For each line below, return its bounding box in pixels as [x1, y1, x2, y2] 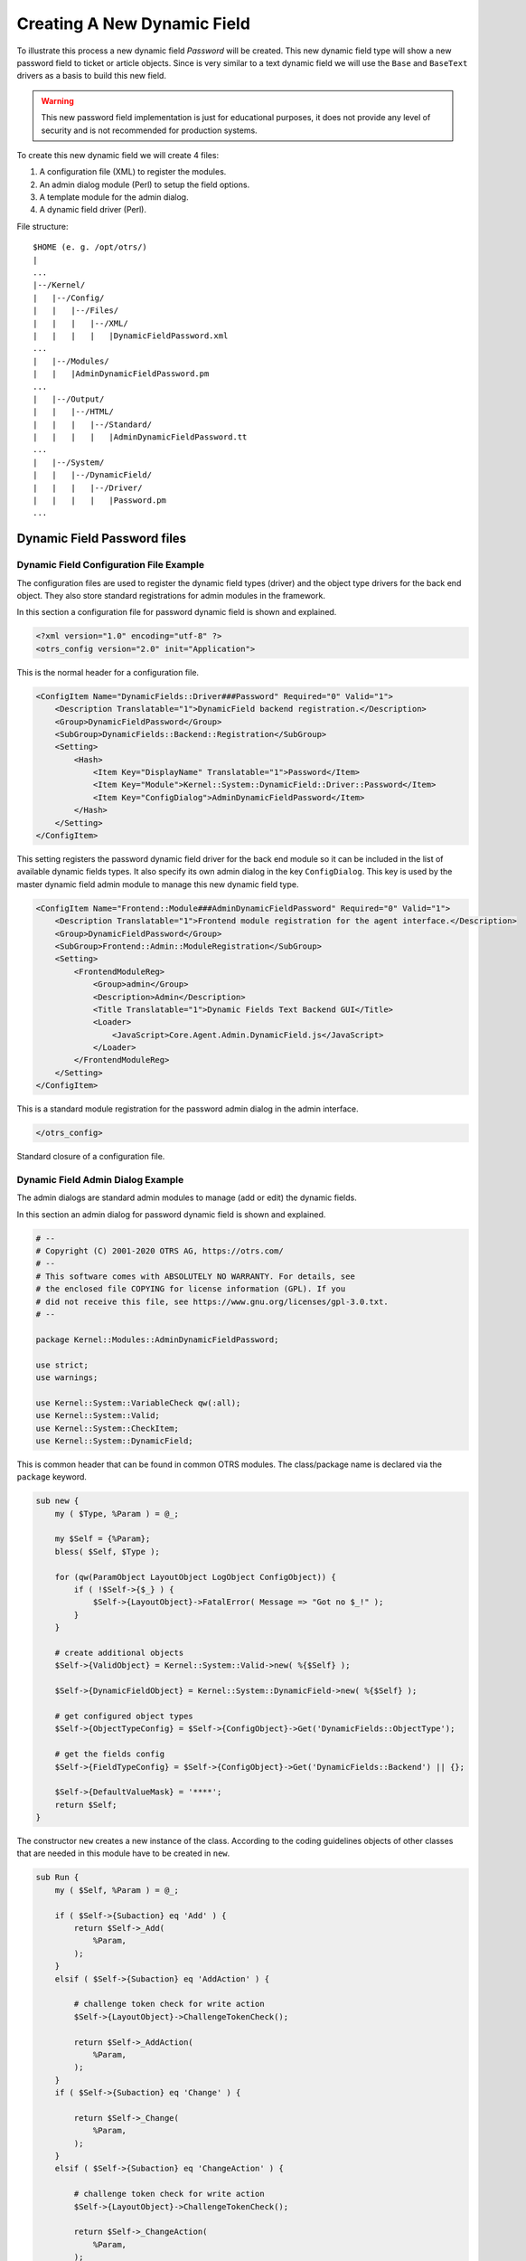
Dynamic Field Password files [16, 531, 187, 546]
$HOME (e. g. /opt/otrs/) [33, 242, 148, 252]
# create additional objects [54, 1648, 184, 1658]
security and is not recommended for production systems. [41, 125, 258, 136]
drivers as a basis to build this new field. [16, 71, 167, 81]
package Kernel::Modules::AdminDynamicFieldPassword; [35, 1334, 279, 1345]
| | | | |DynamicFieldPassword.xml [33, 330, 229, 341]
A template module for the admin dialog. [39, 192, 189, 203]
